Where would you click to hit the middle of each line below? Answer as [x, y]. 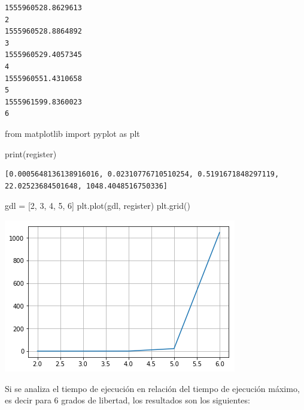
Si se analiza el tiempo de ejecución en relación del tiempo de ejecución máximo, [152, 388]
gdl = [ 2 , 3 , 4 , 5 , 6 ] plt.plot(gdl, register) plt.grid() [98, 206]
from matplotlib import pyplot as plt [72, 133]
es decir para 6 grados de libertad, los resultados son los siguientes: [127, 400]
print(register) [31, 153]
